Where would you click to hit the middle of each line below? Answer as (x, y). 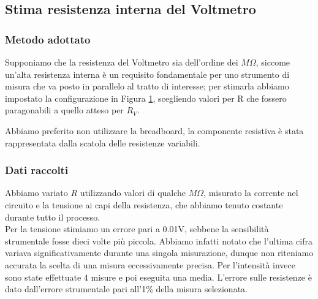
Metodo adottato (48, 39)
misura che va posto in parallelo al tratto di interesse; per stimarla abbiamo (147, 86)
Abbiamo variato (36, 193)
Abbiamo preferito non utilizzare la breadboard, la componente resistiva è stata (154, 130)
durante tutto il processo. (53, 217)
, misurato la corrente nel (251, 193)
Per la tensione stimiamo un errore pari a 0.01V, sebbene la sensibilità (137, 229)
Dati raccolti (37, 170)
